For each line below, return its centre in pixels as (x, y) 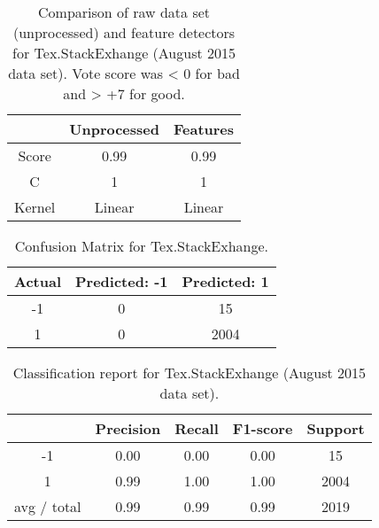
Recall (197, 428)
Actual (38, 281)
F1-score (263, 428)
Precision (128, 428)
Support (336, 428)
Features (204, 129)
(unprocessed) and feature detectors (124, 32)
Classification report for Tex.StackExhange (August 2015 (189, 373)
